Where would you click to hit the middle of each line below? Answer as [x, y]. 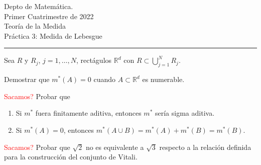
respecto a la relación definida [205, 147]
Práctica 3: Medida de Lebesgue [53, 35]
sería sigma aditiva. [185, 113]
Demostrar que [27, 79]
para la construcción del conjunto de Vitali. [71, 157]
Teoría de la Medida [35, 26]
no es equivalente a [115, 147]
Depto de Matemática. [39, 6]
